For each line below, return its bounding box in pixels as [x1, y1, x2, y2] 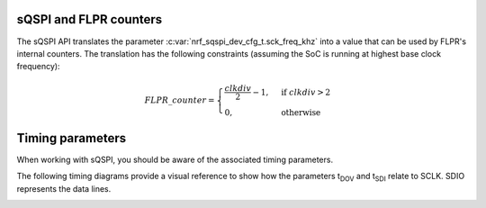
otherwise [280, 108, 321, 118]
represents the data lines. [16, 183, 112, 194]
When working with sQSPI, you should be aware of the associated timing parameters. [16, 154, 333, 165]
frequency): [16, 61, 60, 72]
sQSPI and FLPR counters [16, 12, 163, 27]
